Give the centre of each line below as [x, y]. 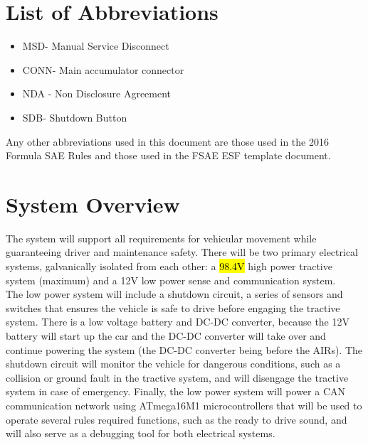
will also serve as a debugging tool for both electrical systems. [141, 433]
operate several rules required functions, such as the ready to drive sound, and [177, 419]
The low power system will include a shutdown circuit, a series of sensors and [174, 294]
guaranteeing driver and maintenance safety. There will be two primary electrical [182, 252]
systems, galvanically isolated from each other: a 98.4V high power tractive [169, 266]
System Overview [93, 204]
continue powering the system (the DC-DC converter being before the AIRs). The [184, 349]
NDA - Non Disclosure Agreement [97, 93]
